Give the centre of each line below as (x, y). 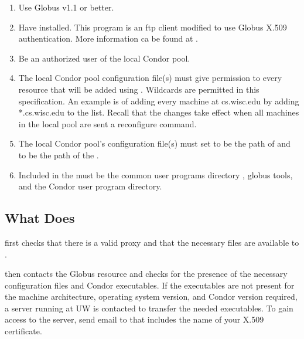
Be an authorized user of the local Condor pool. (104, 58)
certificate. (23, 331)
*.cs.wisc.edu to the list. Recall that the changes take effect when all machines (159, 112)
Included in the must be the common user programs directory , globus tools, (156, 174)
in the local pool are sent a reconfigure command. (107, 123)
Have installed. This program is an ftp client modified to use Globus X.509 (153, 27)
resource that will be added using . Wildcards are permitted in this (139, 89)
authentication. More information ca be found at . (108, 38)
